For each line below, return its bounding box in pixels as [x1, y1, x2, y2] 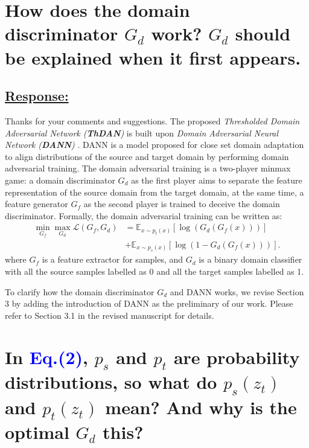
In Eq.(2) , [5, 344, 88, 369]
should [235, 21, 291, 46]
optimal [5, 420, 69, 444]
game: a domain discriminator [5, 173, 115, 186]
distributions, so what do [5, 370, 217, 394]
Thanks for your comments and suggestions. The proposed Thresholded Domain [5, 114, 300, 127]
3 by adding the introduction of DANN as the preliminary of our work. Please [5, 297, 293, 310]
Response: [5, 86, 69, 105]
